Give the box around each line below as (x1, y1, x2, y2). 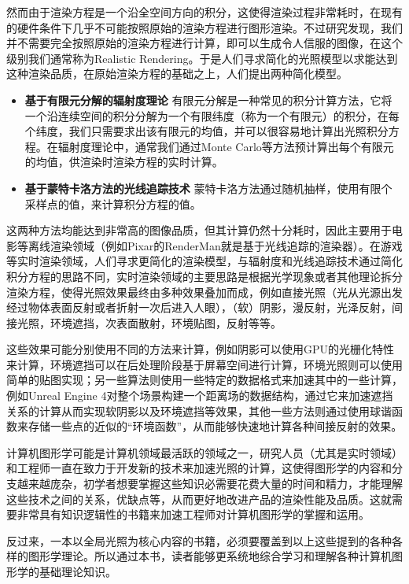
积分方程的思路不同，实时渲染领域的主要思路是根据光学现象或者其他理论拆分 (6, 268, 403, 284)
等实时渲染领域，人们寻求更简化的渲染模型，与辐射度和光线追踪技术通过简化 (6, 253, 403, 269)
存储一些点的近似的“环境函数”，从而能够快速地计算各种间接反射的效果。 (28, 418, 403, 434)
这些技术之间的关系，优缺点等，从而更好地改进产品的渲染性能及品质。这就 (6, 490, 392, 507)
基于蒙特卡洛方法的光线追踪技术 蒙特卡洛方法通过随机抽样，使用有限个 (24, 179, 392, 196)
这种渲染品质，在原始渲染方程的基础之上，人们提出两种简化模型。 (6, 65, 348, 82)
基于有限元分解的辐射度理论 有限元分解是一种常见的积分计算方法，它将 (24, 91, 392, 108)
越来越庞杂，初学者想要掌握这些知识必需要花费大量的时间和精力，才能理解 (17, 475, 403, 492)
